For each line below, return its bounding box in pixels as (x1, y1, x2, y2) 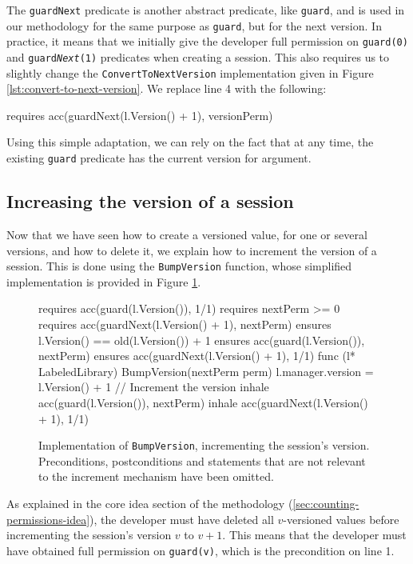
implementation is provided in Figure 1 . (6, 273, 201, 290)
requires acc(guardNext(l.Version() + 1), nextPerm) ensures (38, 315, 332, 332)
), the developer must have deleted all (89, 510, 274, 527)
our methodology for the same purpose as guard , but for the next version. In (6, 17, 382, 34)
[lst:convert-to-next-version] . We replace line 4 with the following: (6, 80, 327, 97)
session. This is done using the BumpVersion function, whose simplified (6, 258, 352, 274)
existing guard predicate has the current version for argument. (6, 150, 312, 166)
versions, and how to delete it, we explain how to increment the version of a (6, 242, 377, 258)
